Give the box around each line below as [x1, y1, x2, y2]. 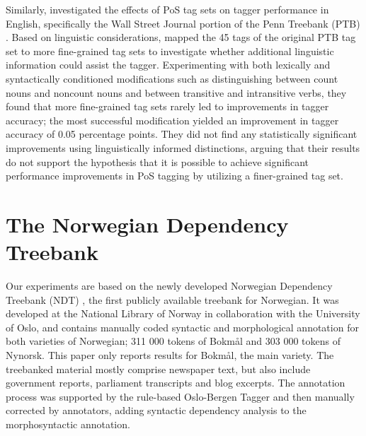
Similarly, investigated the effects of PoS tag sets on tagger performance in [6, 2, 329, 16]
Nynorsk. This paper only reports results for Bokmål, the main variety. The [6, 348, 334, 362]
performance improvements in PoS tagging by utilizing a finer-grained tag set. [6, 168, 343, 183]
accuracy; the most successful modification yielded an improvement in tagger [6, 112, 339, 127]
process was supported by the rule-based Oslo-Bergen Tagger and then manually [6, 389, 355, 403]
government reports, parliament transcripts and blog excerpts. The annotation [6, 375, 345, 390]
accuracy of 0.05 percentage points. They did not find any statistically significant [6, 126, 358, 141]
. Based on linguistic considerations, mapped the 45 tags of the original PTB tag [6, 30, 356, 45]
